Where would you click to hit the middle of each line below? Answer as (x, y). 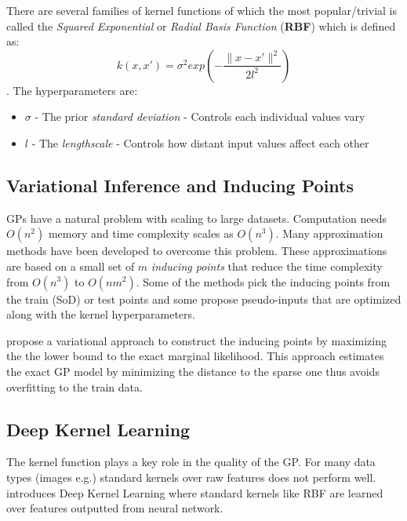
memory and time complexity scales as (141, 233)
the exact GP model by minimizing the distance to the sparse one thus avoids (193, 371)
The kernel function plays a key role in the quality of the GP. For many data (191, 462)
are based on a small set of (71, 266)
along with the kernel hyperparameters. (101, 314)
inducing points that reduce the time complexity (267, 266)
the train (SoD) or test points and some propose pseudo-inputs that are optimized (204, 299)
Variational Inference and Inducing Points (180, 185)
